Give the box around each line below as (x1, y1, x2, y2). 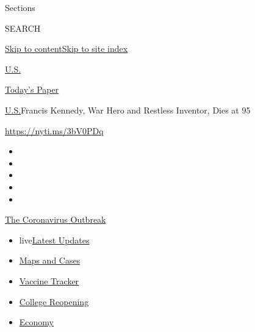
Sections (5, 1, 35, 13)
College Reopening (19, 295, 89, 308)
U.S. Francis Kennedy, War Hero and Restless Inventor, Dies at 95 (5, 103, 251, 116)
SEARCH (5, 21, 41, 34)
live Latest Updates (19, 233, 90, 246)
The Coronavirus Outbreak (5, 213, 106, 226)
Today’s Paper (5, 83, 59, 96)
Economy (19, 316, 54, 328)
